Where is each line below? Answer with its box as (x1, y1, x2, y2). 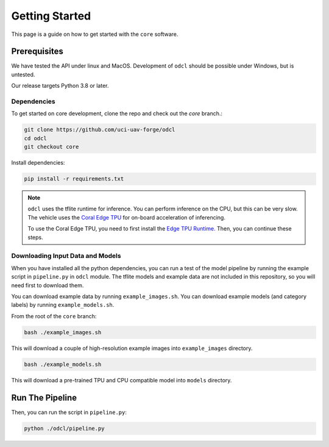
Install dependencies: (11, 159, 65, 166)
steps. (27, 234, 43, 241)
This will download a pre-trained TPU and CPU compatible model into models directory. (11, 376, 232, 384)
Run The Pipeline (11, 392, 77, 402)
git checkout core (24, 143, 79, 151)
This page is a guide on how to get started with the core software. (11, 30, 179, 38)
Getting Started (11, 9, 91, 23)
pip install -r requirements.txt (24, 176, 124, 182)
